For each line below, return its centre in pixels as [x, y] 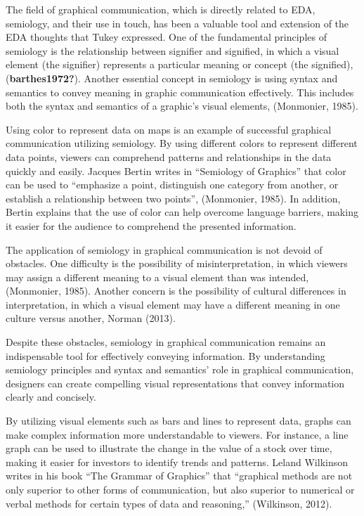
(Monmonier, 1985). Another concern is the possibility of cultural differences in [176, 291]
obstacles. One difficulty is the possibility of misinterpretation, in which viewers [177, 263]
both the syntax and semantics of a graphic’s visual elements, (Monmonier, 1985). [182, 106]
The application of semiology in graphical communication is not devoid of [164, 249]
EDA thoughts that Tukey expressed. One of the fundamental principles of [166, 37]
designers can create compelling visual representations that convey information [175, 383]
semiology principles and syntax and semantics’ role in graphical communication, [180, 369]
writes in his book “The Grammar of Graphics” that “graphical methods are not [179, 476]
